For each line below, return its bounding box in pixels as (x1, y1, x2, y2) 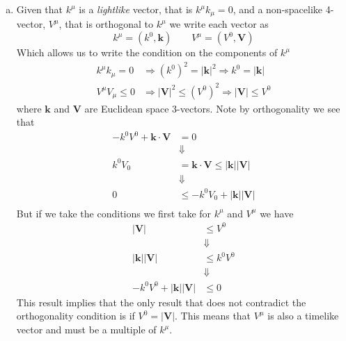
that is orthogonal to (65, 17, 154, 31)
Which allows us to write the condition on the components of (16, 45, 278, 60)
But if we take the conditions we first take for (16, 206, 212, 220)
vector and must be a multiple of (16, 322, 157, 337)
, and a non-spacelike (233, 2, 323, 16)
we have (260, 206, 294, 220)
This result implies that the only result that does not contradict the (16, 294, 306, 309)
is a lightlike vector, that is (79, 2, 193, 16)
